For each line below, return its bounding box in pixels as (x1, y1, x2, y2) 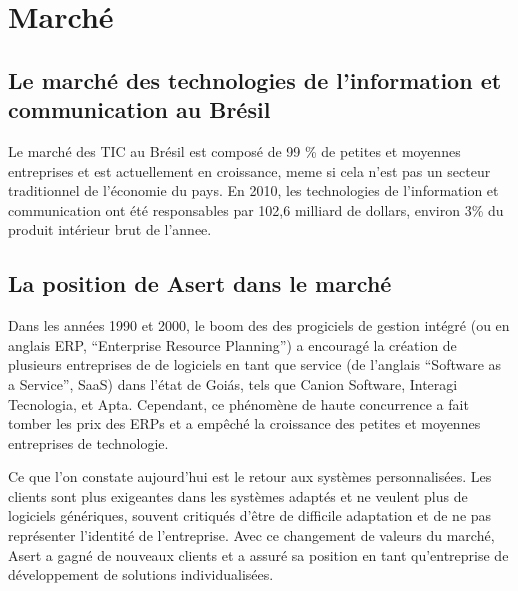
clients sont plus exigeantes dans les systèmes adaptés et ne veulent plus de (8, 485, 468, 506)
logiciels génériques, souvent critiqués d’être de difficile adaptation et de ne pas (8, 505, 492, 526)
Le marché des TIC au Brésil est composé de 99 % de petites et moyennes (8, 140, 461, 161)
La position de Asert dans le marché (8, 268, 392, 299)
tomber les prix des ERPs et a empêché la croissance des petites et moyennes (8, 413, 481, 434)
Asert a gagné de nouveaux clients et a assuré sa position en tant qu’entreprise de (8, 544, 509, 565)
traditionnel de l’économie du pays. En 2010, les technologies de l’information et (8, 180, 499, 201)
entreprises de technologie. (8, 432, 169, 453)
